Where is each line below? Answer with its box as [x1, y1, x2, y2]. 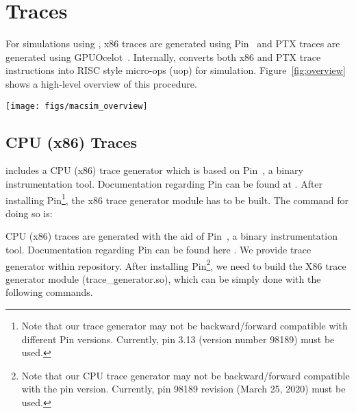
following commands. [5, 285, 93, 299]
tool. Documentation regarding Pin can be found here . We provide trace [5, 242, 311, 256]
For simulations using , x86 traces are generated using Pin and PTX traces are [5, 36, 340, 51]
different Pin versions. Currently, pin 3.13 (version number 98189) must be [21, 331, 335, 346]
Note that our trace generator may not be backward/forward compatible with [21, 318, 348, 333]
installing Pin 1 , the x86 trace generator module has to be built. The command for [5, 190, 349, 207]
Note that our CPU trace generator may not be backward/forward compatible [21, 368, 350, 382]
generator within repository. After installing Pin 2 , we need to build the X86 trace [5, 256, 346, 273]
